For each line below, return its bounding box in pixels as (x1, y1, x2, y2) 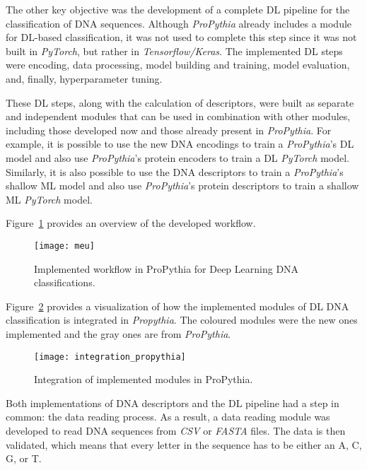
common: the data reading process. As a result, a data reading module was (6, 409, 330, 424)
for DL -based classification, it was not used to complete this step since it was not (6, 30, 357, 45)
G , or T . (6, 451, 42, 466)
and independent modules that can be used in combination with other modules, (6, 109, 351, 124)
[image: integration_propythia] (34, 351, 186, 362)
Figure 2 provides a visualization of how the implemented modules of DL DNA (6, 298, 349, 313)
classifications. (34, 275, 95, 290)
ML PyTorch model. (6, 192, 93, 206)
